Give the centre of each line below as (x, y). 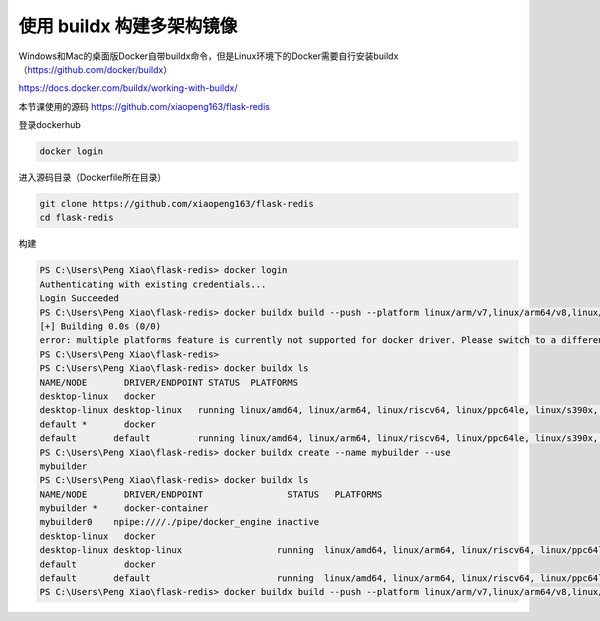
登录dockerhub (50, 125)
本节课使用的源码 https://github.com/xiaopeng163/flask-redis (144, 106)
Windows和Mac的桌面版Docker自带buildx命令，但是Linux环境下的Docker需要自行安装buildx (208, 56)
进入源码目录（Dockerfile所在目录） (92, 177)
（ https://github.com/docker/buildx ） (95, 69)
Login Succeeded (79, 298)
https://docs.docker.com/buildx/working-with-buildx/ (128, 88)
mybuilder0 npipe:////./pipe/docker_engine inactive (179, 522)
